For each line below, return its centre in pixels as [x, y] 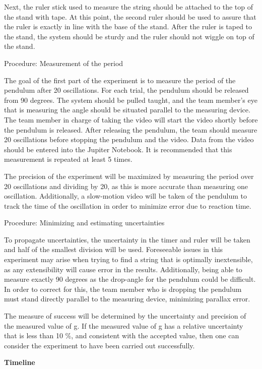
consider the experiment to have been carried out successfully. [100, 345]
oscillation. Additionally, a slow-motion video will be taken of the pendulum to [126, 196]
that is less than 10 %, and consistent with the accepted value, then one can [122, 335]
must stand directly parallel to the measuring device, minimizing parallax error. [127, 299]
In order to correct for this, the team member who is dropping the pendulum [123, 289]
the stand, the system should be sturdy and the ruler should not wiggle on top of [129, 36]
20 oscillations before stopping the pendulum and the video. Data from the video [129, 139]
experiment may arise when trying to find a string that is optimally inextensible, [128, 259]
